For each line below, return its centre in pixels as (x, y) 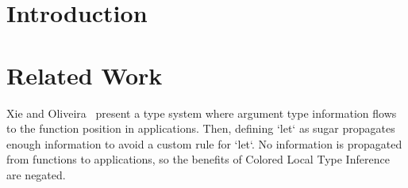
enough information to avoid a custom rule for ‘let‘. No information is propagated (204, 143)
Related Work (85, 75)
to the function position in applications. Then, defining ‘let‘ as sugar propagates (201, 128)
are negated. (36, 174)
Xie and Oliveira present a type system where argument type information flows (202, 113)
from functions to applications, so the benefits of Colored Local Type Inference (198, 159)
